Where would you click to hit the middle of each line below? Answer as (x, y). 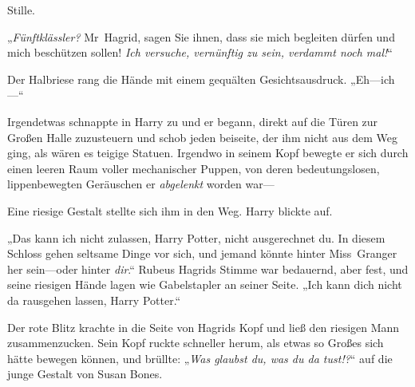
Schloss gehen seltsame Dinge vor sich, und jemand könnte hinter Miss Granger (202, 253)
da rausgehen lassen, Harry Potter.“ (94, 300)
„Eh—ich (373, 79)
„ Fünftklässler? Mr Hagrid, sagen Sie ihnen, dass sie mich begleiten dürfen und (201, 36)
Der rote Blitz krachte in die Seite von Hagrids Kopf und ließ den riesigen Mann (204, 327)
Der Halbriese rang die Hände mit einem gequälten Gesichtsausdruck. (177, 79)
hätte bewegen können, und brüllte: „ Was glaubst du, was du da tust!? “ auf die (200, 358)
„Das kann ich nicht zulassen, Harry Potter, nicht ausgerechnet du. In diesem (196, 237)
